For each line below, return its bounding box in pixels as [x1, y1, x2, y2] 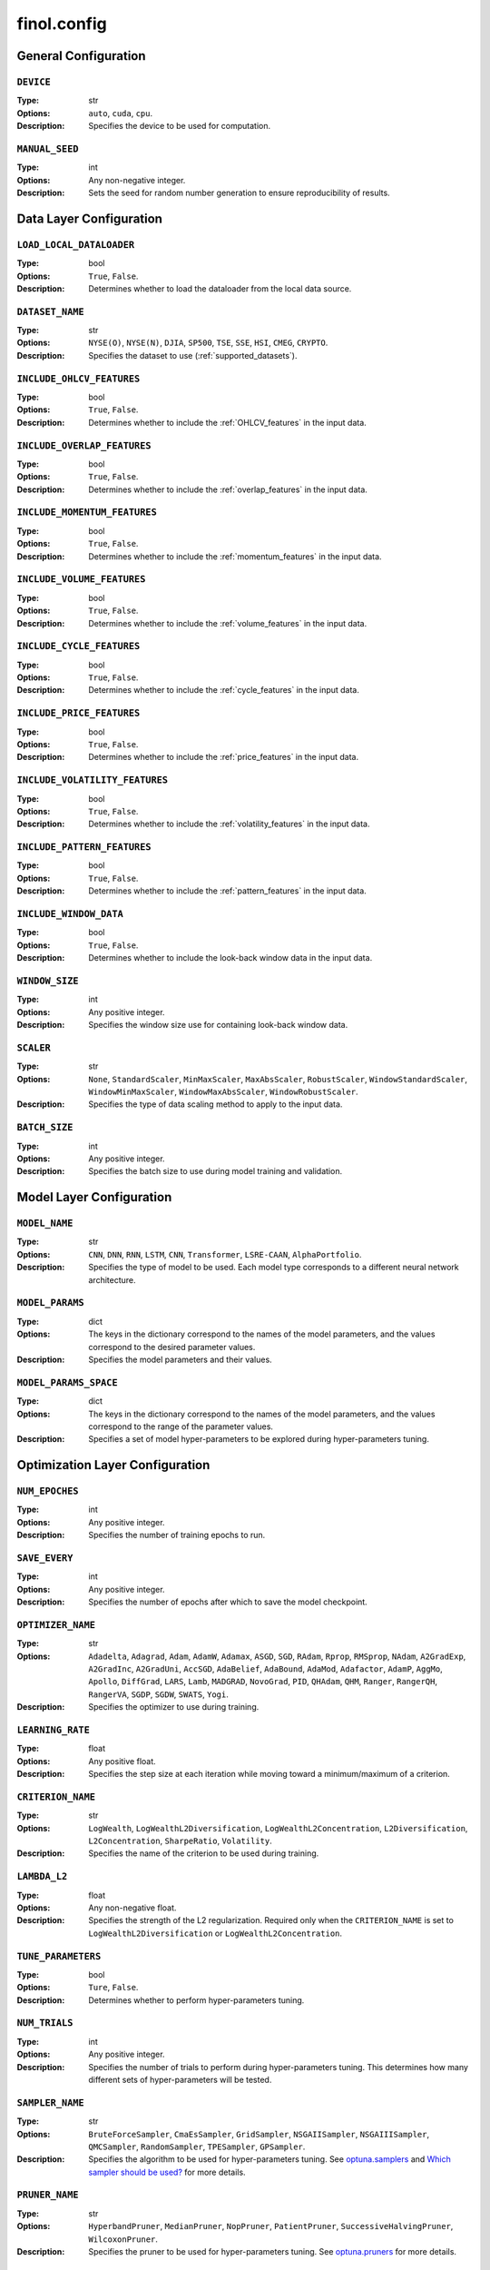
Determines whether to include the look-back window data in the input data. [88, 952, 373, 963]
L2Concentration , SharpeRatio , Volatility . [88, 1835, 272, 1847]
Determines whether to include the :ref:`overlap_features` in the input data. [88, 484, 367, 495]
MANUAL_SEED [16, 143, 79, 154]
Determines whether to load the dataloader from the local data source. [88, 282, 352, 294]
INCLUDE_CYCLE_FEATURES [16, 640, 141, 653]
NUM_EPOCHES [16, 1485, 79, 1497]
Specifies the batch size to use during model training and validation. [88, 1166, 343, 1177]
